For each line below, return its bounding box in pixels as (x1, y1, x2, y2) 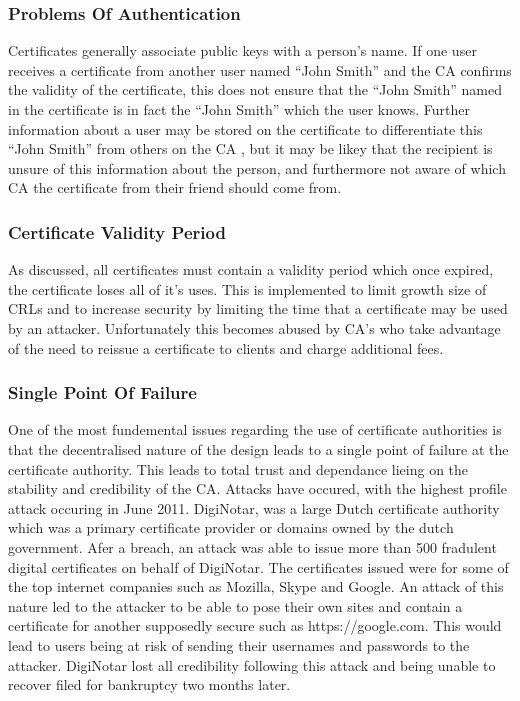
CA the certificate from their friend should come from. (8, 177, 342, 198)
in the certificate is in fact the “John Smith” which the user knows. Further (8, 99, 470, 119)
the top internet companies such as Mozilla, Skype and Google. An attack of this (8, 576, 504, 597)
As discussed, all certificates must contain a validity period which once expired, (8, 259, 494, 280)
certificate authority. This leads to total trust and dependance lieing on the (8, 458, 469, 479)
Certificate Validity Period (8, 219, 226, 244)
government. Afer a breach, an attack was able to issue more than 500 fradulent (8, 536, 497, 557)
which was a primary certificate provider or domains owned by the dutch (8, 517, 454, 538)
